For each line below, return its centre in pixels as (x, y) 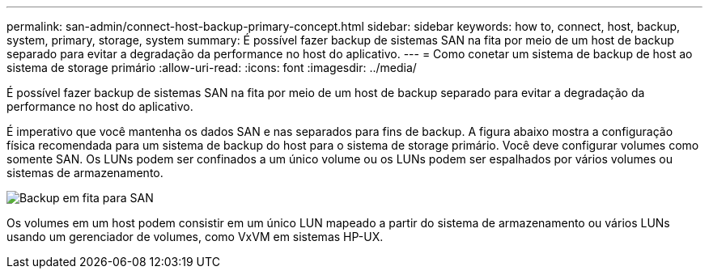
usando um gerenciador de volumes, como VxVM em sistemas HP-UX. (195, 237)
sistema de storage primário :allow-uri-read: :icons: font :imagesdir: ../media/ (212, 68)
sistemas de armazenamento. (85, 173)
